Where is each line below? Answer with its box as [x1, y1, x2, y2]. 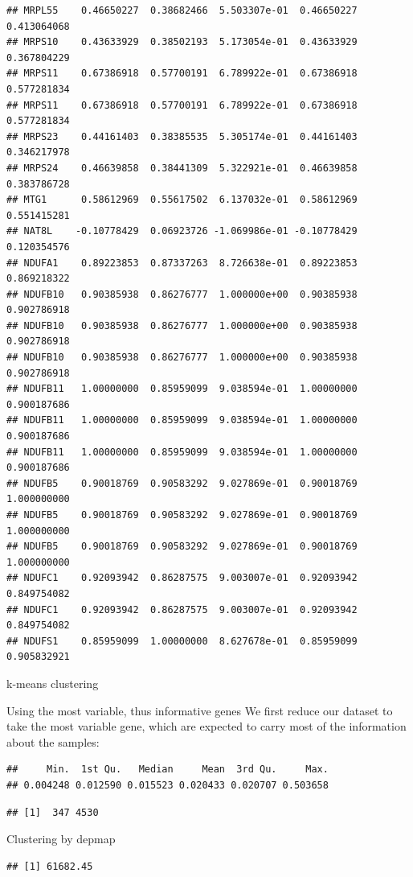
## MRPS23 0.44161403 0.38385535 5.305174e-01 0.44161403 [6, 130, 358, 142]
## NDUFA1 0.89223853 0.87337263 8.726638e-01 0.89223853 [6, 257, 358, 269]
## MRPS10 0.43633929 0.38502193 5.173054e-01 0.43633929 [6, 36, 358, 48]
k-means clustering [6, 674, 99, 691]
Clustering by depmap [6, 830, 116, 847]
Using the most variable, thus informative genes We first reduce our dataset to [6, 702, 393, 718]
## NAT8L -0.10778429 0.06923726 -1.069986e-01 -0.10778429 [6, 225, 358, 237]
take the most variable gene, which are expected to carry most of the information [6, 718, 407, 735]
